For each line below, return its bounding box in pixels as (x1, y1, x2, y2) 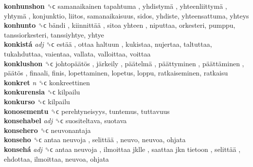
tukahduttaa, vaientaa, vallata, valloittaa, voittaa (4, 48, 151, 58)
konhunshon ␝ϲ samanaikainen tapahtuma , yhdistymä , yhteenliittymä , (4, 1, 227, 11)
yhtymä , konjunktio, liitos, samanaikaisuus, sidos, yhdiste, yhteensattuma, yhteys (4, 10, 249, 20)
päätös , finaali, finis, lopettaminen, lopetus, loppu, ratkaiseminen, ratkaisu (4, 68, 228, 78)
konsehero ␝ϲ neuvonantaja (4, 125, 91, 135)
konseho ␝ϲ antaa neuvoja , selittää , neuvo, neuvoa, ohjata (4, 134, 186, 145)
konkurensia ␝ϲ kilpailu (4, 87, 80, 97)
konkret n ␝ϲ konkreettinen (4, 77, 90, 87)
